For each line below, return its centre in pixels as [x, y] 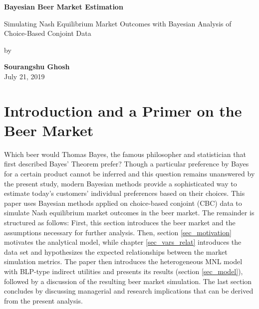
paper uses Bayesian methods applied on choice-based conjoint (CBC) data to [123, 203]
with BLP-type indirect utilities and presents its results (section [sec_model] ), [124, 271]
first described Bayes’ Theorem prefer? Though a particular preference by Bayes [127, 164]
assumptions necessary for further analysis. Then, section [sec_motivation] [118, 232]
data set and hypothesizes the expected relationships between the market [116, 251]
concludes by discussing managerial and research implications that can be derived [129, 291]
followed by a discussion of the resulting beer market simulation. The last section [128, 281]
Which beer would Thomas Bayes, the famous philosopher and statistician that [125, 154]
